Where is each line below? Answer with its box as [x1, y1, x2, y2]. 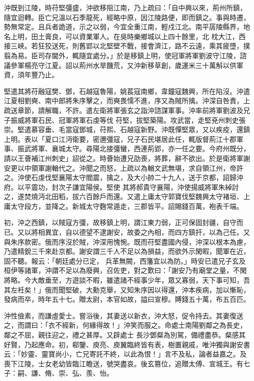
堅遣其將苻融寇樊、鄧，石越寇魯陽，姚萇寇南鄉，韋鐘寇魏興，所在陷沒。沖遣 [4, 86, 250, 96]
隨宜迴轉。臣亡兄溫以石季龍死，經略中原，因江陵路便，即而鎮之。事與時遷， [4, 12, 250, 22]
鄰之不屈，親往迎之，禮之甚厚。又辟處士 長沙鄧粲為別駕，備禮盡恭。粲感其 [4, 330, 246, 339]
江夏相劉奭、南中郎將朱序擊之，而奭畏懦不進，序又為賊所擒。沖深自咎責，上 [4, 95, 250, 106]
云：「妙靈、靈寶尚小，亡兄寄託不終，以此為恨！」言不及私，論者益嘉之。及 [4, 349, 247, 359]
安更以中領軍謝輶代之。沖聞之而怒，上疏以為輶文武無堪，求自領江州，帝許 [4, 162, 243, 173]
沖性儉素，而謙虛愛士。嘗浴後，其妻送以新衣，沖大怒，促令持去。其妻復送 [4, 310, 243, 320]
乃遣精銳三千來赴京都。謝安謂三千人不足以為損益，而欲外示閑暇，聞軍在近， [4, 246, 250, 256]
